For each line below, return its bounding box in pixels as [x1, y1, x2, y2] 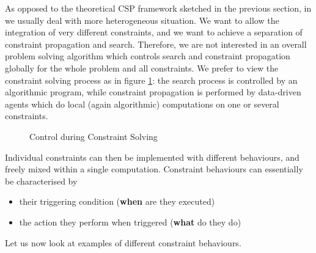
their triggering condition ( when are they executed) [19, 195, 215, 208]
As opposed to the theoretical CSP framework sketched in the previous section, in [5, 2, 312, 14]
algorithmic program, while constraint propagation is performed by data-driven [5, 86, 301, 98]
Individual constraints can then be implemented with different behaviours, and [5, 150, 299, 163]
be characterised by [5, 174, 78, 187]
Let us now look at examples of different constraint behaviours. [5, 236, 241, 249]
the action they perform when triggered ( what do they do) [19, 215, 241, 228]
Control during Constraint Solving [29, 130, 158, 142]
